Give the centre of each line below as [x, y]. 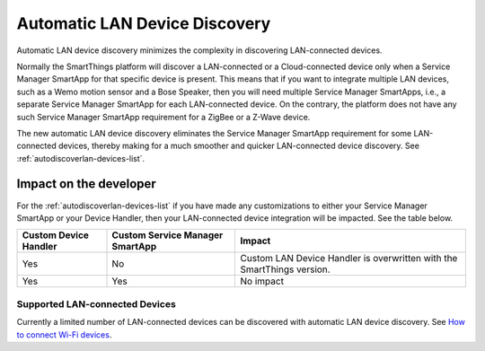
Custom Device [56, 235]
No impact [262, 281]
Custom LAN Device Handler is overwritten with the [349, 259]
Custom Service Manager [168, 235]
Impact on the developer [86, 184]
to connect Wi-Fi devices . [64, 334]
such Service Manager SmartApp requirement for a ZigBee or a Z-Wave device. [163, 117]
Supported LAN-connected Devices [97, 303]
